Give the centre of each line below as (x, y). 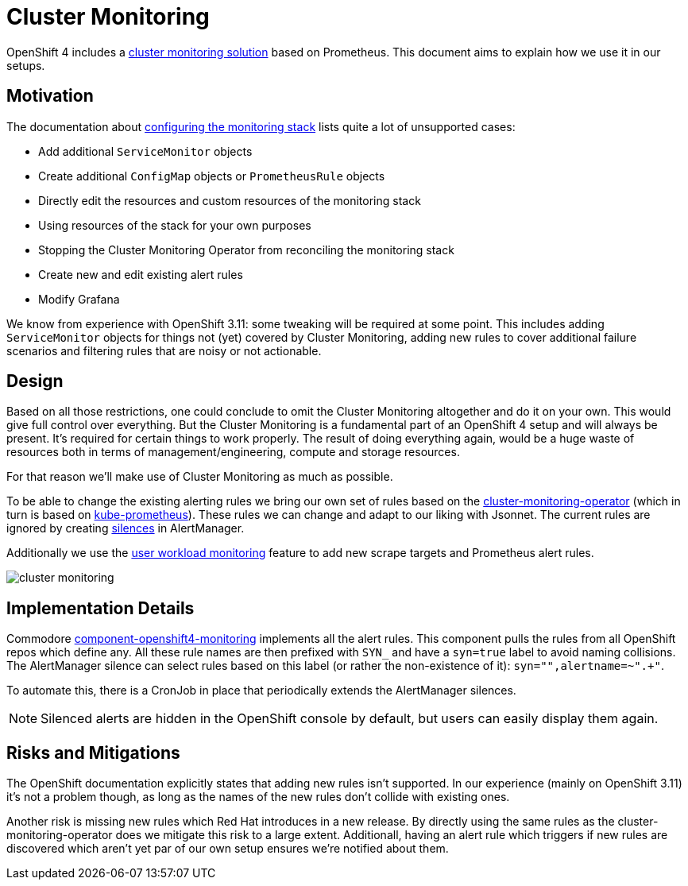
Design (35, 381)
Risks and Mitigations (93, 753)
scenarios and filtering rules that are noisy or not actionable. (164, 350)
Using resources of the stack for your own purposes (175, 225)
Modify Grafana (79, 299)
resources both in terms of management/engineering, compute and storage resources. (233, 452)
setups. (26, 65)
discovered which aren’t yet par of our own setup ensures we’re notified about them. (228, 849)
